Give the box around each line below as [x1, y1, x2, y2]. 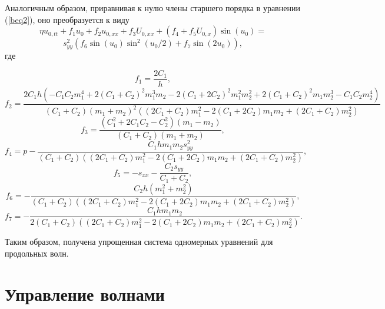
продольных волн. [5, 247, 69, 259]
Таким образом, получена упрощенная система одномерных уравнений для [5, 235, 273, 248]
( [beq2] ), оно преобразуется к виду [5, 13, 130, 25]
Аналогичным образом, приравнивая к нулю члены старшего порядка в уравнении [5, 2, 300, 14]
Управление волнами [5, 281, 165, 305]
